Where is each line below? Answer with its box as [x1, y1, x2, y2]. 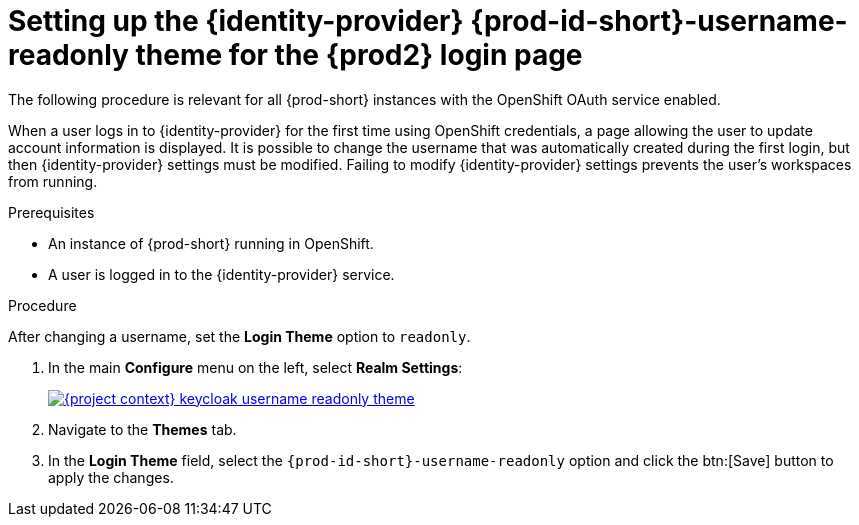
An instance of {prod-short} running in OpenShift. [48, 234, 374, 252]
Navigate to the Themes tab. [48, 420, 237, 438]
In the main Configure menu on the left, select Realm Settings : [48, 358, 463, 376]
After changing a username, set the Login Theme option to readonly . [8, 327, 471, 345]
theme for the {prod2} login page [135, 38, 583, 72]
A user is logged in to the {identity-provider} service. [48, 265, 395, 283]
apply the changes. [48, 468, 174, 486]
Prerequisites [8, 203, 95, 221]
